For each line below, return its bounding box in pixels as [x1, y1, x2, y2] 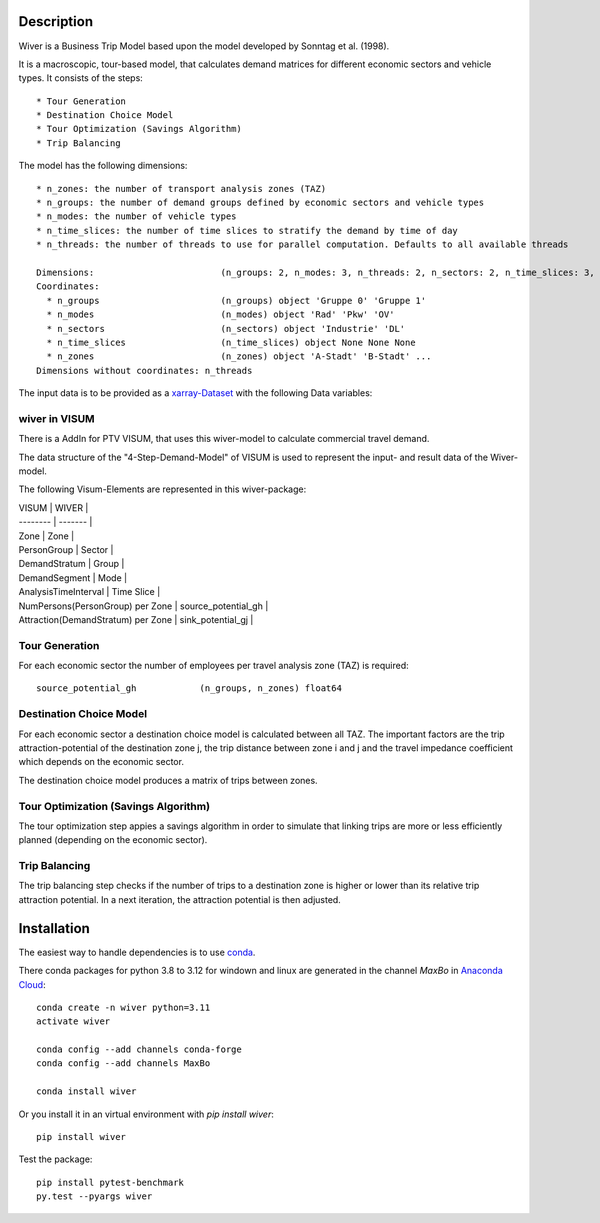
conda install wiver [36, 1086, 137, 1097]
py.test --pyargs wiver [36, 1191, 153, 1202]
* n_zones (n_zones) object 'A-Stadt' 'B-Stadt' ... [46, 351, 432, 362]
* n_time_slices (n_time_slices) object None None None [46, 336, 416, 348]
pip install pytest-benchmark [36, 1176, 185, 1188]
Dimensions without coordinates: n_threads [36, 365, 253, 376]
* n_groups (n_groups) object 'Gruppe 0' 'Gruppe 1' [46, 295, 427, 306]
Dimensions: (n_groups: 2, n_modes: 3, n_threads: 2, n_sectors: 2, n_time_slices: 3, [36, 266, 595, 278]
